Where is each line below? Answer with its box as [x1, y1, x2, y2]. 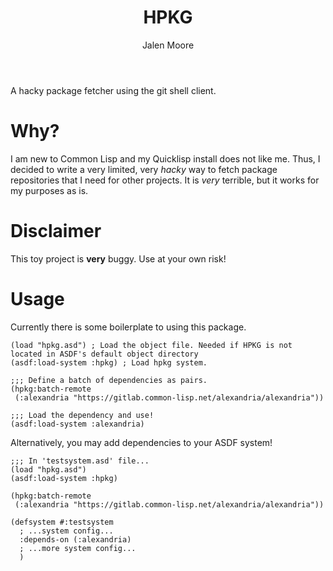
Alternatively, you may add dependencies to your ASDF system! [10, 436, 273, 448]
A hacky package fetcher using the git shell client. [10, 84, 217, 96]
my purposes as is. [10, 184, 89, 196]
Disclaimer [10, 220, 102, 243]
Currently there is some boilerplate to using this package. [10, 321, 247, 333]
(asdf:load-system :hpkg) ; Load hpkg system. [10, 357, 208, 368]
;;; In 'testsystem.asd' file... [10, 456, 150, 466]
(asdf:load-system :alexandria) [10, 419, 145, 429]
